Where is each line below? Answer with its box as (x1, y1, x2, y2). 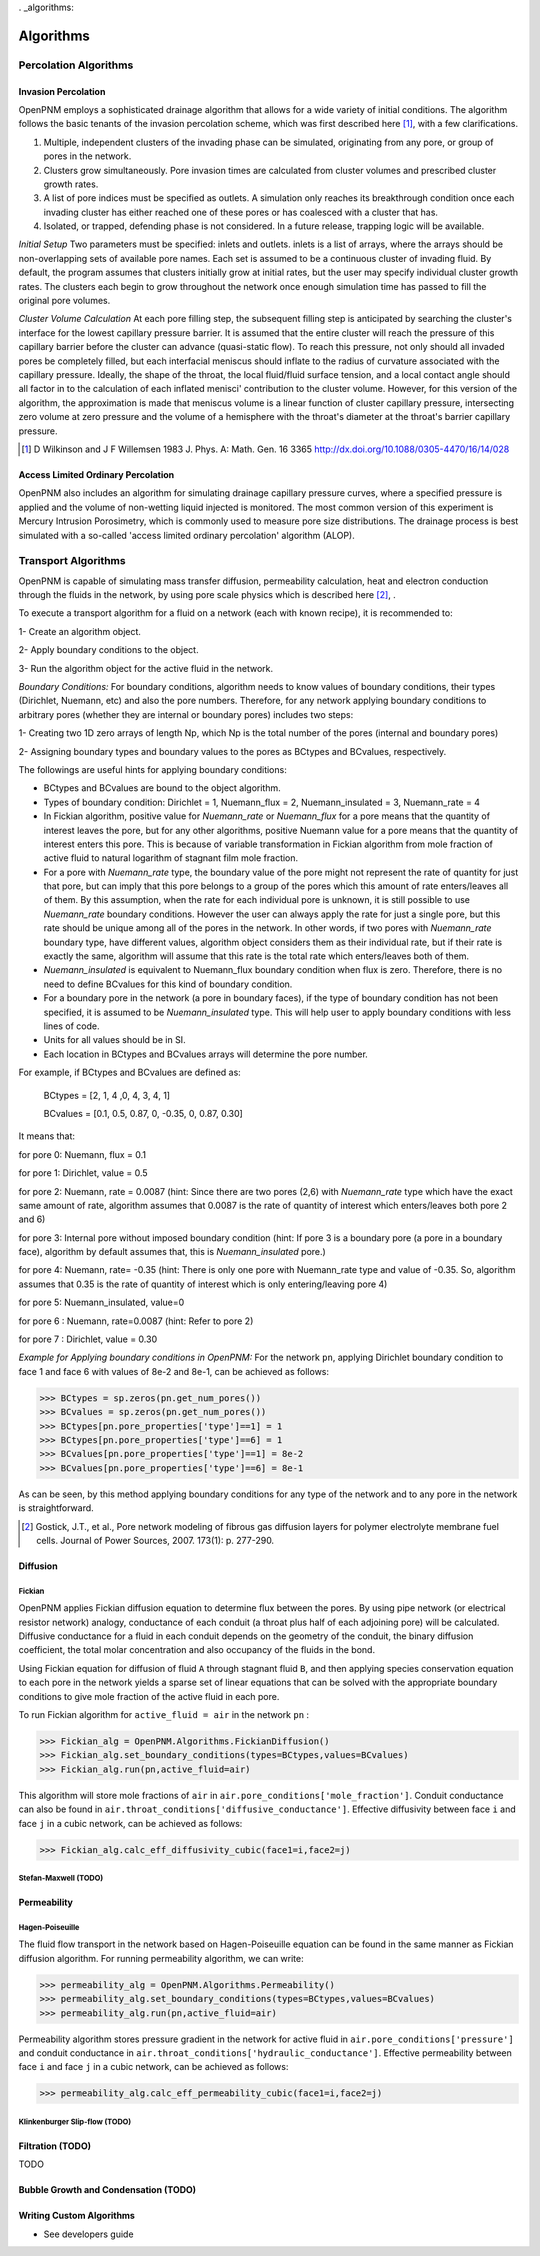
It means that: (18, 1130, 75, 1142)
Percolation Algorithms (18, 58, 134, 72)
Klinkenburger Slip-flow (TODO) (18, 2116, 132, 2127)
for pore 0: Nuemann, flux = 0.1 (18, 1148, 147, 1160)
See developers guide (43, 2228, 134, 2240)
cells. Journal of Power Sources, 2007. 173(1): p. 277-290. (36, 1534, 275, 1546)
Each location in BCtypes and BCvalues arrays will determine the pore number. (43, 1048, 369, 1060)
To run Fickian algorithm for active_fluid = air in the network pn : (18, 1709, 310, 1720)
